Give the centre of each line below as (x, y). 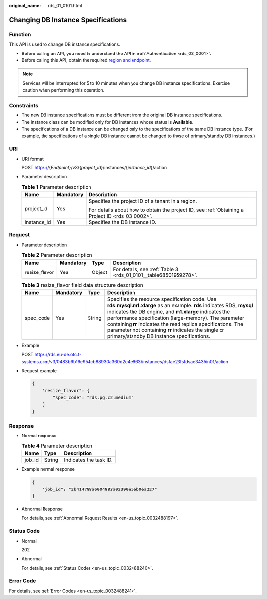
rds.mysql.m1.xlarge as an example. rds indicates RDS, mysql (180, 305)
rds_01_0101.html (65, 6)
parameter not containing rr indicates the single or (166, 330)
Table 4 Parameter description (57, 446)
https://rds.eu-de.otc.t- (58, 355)
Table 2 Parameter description (57, 255)
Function (20, 34)
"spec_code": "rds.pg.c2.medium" (93, 397)
